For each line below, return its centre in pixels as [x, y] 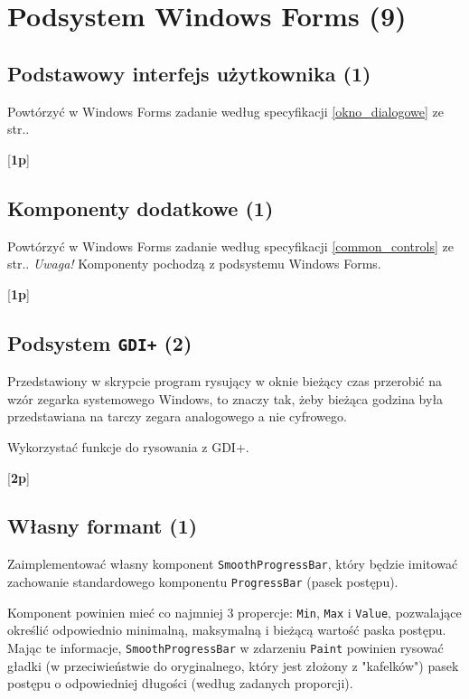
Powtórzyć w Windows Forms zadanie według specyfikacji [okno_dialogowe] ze [225, 111]
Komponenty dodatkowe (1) [141, 208]
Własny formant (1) [103, 526]
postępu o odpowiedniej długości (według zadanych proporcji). [180, 683]
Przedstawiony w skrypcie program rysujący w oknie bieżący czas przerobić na [225, 381]
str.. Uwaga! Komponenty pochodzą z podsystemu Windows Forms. [194, 264]
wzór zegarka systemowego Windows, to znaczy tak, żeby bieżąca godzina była [225, 398]
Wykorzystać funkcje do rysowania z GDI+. [128, 446]
